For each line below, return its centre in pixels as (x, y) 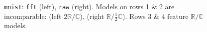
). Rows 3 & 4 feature (155, 16)
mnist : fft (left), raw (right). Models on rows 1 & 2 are (89, 6)
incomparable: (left (33, 16)
